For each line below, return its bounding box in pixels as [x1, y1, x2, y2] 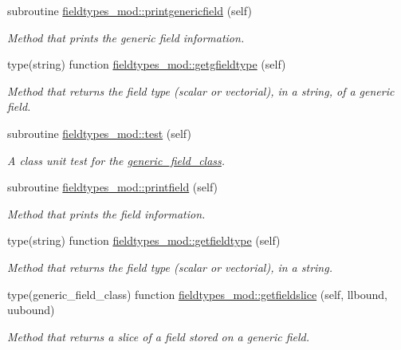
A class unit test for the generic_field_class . [7, 151, 226, 168]
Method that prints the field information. [7, 205, 206, 222]
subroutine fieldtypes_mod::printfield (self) [7, 179, 218, 195]
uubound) [7, 301, 55, 318]
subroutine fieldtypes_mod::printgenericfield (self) [7, 2, 252, 18]
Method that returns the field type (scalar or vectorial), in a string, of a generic [7, 82, 395, 99]
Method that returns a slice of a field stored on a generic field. [7, 328, 309, 344]
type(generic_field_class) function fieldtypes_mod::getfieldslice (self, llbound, [7, 285, 387, 302]
